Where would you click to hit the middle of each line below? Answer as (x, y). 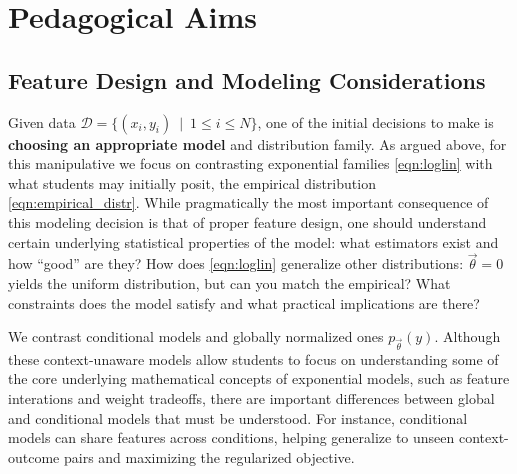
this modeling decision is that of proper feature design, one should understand (247, 221)
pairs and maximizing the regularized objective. (209, 456)
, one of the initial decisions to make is (375, 121)
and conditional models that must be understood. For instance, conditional (238, 417)
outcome (34, 456)
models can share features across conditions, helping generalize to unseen (231, 437)
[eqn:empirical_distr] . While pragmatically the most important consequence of (248, 202)
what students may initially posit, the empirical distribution (192, 182)
